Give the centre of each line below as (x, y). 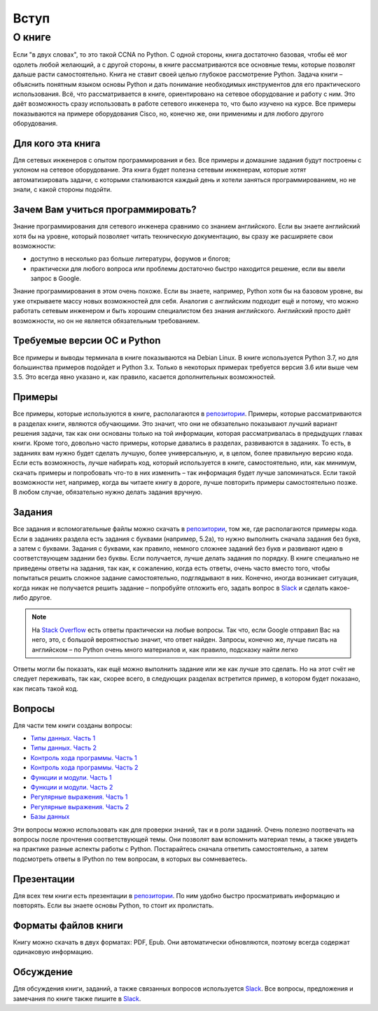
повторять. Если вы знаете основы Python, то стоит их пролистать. (113, 905)
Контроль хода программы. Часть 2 (84, 768)
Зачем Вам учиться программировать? (105, 210)
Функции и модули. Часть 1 (71, 777)
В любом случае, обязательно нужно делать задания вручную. (108, 492)
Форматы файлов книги (68, 925)
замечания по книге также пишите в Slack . (77, 998)
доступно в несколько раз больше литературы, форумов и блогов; (131, 259)
